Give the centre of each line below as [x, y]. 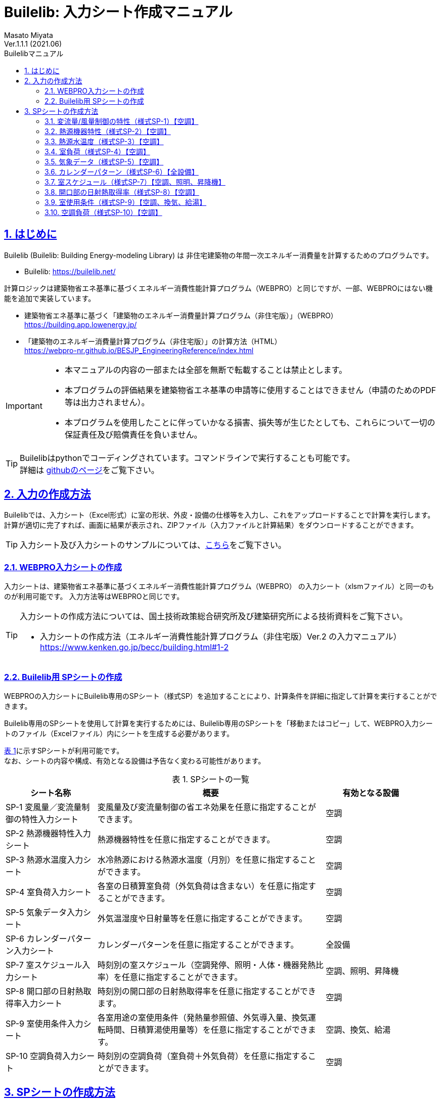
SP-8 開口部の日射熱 [45, 991]
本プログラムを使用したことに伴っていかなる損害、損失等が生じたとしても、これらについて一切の [250, 422]
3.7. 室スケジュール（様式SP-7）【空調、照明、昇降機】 [135, 182]
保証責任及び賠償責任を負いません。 [133, 434]
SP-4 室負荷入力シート [49, 892]
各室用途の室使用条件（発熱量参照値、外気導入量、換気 [203, 1017]
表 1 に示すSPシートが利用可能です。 [64, 750]
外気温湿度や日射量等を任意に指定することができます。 [202, 918]
